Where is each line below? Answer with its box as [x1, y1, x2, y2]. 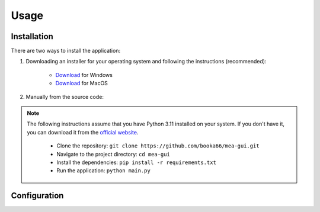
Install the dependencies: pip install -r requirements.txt [56, 159, 216, 166]
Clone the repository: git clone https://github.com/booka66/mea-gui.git [56, 142, 260, 149]
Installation [11, 31, 53, 41]
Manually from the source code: [25, 93, 104, 100]
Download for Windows [55, 71, 113, 78]
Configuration [11, 191, 64, 201]
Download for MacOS [55, 80, 108, 87]
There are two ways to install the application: [11, 47, 121, 54]
